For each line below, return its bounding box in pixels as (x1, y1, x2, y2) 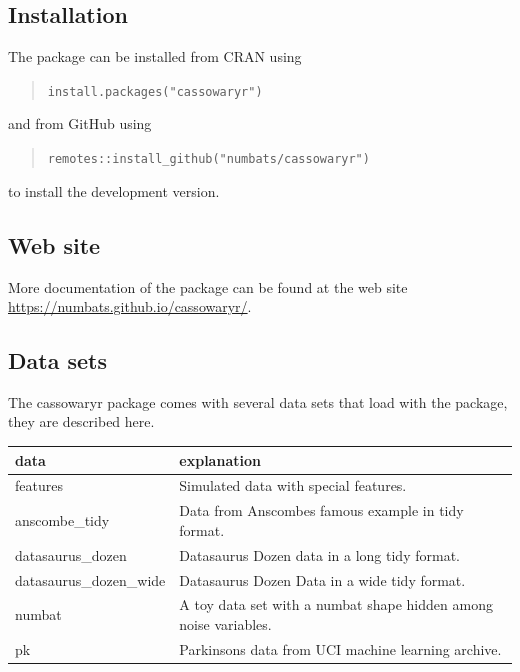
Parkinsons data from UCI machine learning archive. (179, 638, 502, 659)
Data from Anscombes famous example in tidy (179, 500, 464, 521)
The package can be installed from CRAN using (8, 46, 302, 67)
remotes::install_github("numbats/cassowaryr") (47, 152, 370, 167)
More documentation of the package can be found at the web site (8, 276, 408, 297)
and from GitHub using (8, 113, 152, 134)
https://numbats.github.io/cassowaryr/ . (8, 296, 252, 317)
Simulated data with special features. (179, 475, 407, 496)
